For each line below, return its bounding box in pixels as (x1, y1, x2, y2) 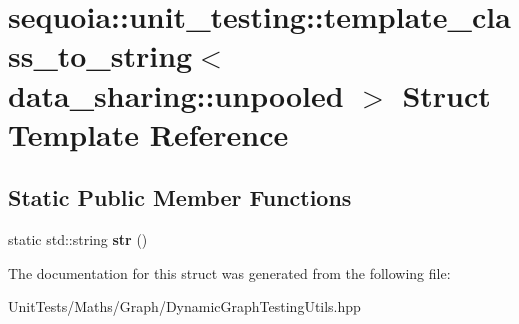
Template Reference (8, 113, 289, 154)
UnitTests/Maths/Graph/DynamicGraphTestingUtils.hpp (8, 296, 361, 317)
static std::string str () (8, 229, 148, 250)
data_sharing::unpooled (8, 74, 344, 115)
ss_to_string (8, 35, 193, 76)
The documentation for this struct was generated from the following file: (8, 262, 451, 283)
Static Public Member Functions (8, 182, 352, 213)
